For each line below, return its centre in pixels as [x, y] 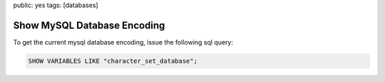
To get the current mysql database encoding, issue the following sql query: [123, 42]
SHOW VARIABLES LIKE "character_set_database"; [113, 61]
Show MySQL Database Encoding [89, 25]
